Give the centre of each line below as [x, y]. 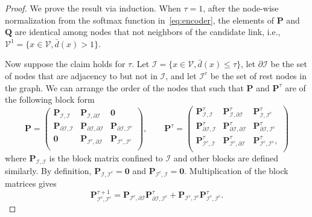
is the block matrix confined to [106, 158]
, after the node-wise [241, 8]
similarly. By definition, [48, 171]
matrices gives [31, 183]
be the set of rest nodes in [258, 75]
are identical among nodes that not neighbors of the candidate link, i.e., [148, 32]
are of [295, 87]
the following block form [50, 99]
